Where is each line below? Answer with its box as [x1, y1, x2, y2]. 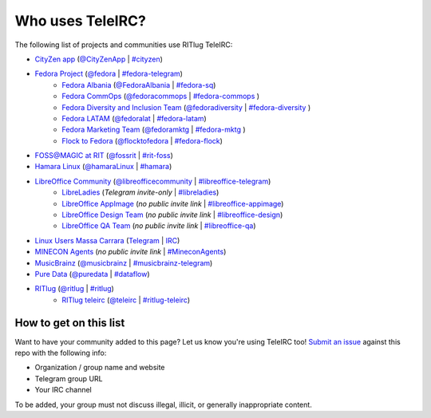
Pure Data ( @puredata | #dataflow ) [34, 269, 151, 278]
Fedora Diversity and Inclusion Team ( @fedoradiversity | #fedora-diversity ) [61, 102, 311, 112]
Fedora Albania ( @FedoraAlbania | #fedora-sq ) [61, 80, 216, 89]
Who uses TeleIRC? [14, 12, 147, 30]
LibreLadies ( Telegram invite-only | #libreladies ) [61, 187, 219, 197]
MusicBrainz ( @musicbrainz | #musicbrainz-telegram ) [34, 258, 213, 267]
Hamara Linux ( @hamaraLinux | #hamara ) [34, 162, 172, 172]
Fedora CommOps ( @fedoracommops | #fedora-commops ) [61, 92, 259, 101]
